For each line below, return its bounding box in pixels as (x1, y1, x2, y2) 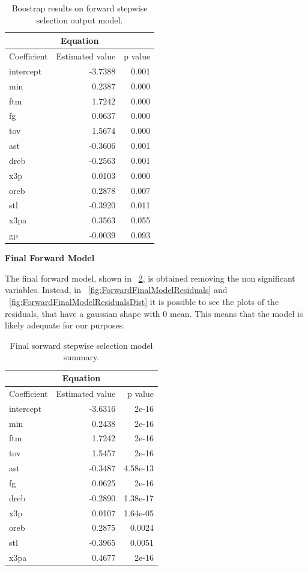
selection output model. (36, 13, 123, 26)
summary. (63, 351, 100, 363)
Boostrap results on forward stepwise (11, 2, 148, 14)
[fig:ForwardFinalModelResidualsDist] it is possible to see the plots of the (9, 295, 279, 308)
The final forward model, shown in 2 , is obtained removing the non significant (5, 271, 295, 284)
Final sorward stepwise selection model (10, 339, 153, 351)
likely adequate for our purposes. (5, 319, 125, 331)
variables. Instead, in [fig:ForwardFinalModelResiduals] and (5, 283, 228, 296)
